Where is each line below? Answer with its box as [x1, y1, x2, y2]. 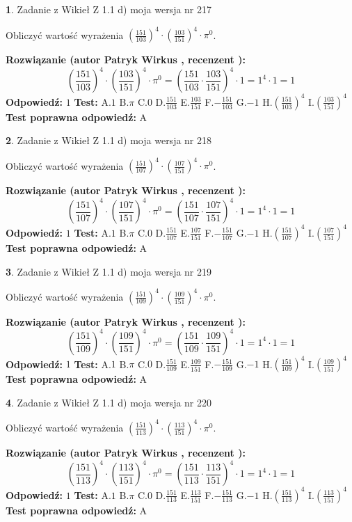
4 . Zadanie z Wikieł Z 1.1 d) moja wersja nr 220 [6, 395, 212, 409]
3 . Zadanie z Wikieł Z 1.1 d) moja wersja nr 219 [6, 264, 212, 278]
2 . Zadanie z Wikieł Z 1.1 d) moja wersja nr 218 [6, 133, 212, 148]
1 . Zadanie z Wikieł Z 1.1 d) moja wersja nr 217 [6, 2, 212, 16]
